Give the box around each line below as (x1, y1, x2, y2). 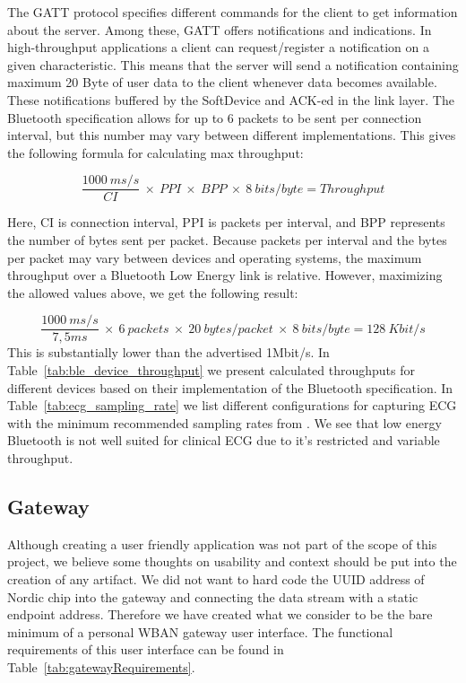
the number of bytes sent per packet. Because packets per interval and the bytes (7, 231, 447, 249)
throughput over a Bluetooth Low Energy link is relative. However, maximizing (7, 266, 443, 285)
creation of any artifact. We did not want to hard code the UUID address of (7, 569, 425, 588)
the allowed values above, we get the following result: (7, 283, 298, 302)
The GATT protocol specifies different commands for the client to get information (7, 3, 458, 21)
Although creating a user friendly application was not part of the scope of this (7, 534, 437, 553)
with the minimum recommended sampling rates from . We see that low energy (7, 413, 442, 432)
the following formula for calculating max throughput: (7, 143, 304, 162)
